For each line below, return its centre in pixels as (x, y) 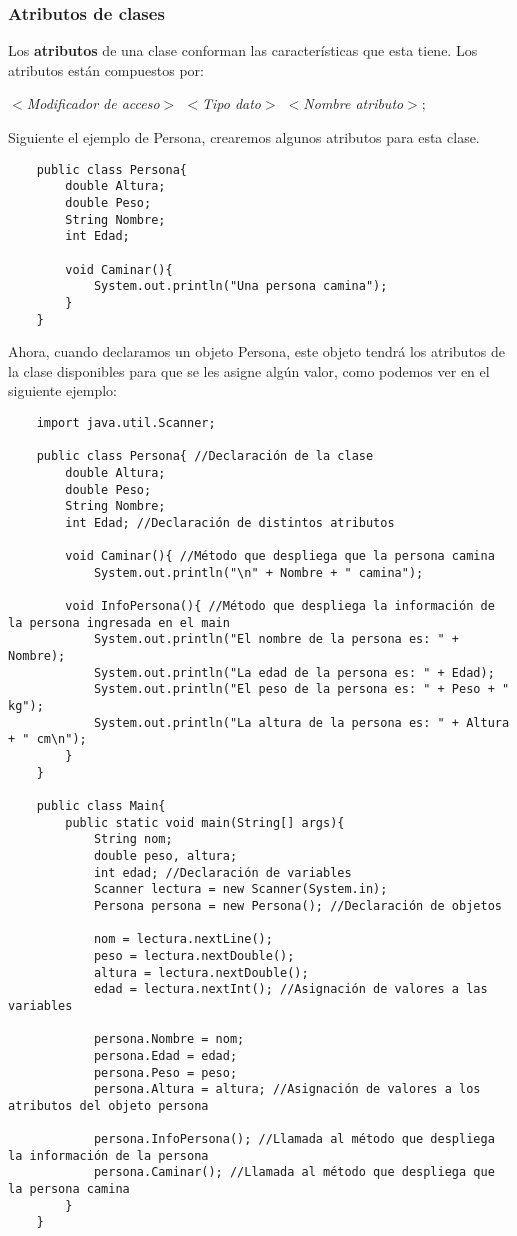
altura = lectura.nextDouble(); (201, 972)
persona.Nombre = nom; (169, 1039)
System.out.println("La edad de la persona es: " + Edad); (294, 672)
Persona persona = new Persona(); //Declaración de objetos (297, 905)
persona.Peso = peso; (165, 1072)
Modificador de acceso (93, 103)
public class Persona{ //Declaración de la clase (205, 456)
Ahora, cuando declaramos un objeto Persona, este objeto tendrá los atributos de (257, 351)
